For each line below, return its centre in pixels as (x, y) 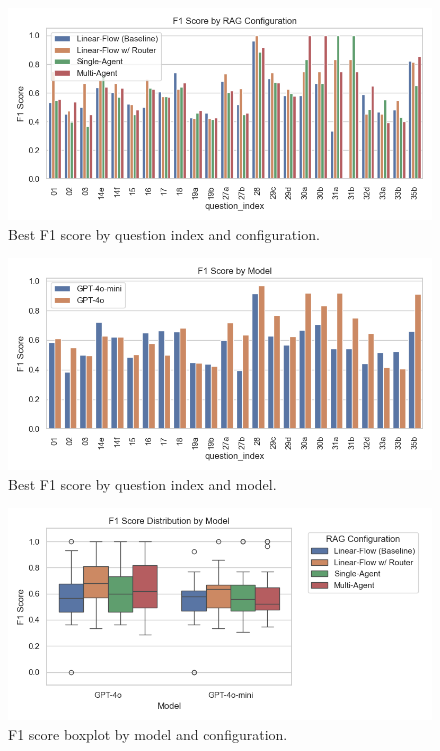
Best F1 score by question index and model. (142, 483)
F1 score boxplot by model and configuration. (148, 733)
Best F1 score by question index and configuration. (164, 233)
